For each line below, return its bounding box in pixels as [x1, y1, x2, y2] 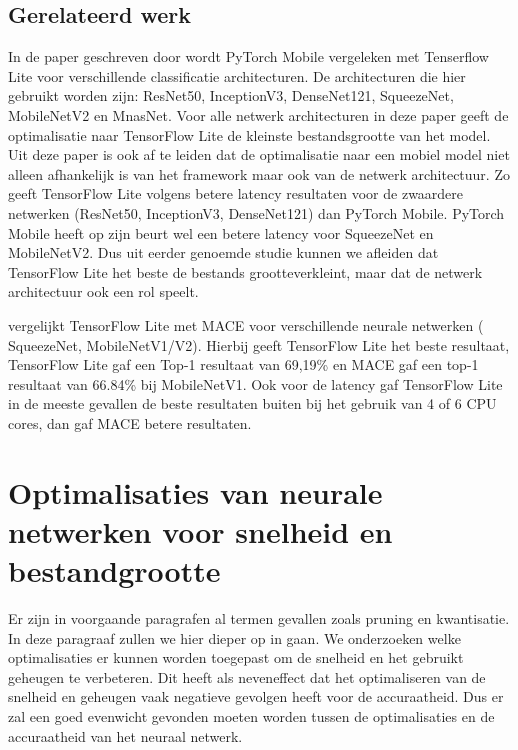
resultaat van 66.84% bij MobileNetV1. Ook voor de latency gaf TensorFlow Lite [8, 373, 503, 394]
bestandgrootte [8, 550, 221, 591]
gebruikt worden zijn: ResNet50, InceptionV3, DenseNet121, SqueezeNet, [8, 85, 454, 106]
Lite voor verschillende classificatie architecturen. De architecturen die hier [8, 65, 466, 86]
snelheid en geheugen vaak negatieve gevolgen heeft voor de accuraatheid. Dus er [8, 686, 504, 707]
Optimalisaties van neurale [8, 471, 383, 512]
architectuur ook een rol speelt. [8, 281, 199, 302]
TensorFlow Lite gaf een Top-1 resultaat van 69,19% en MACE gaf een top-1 [8, 354, 479, 375]
